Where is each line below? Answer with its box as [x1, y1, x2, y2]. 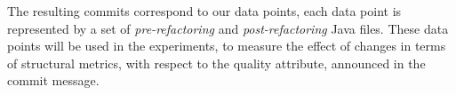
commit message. [7, 71, 100, 90]
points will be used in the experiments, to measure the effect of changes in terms [7, 36, 446, 55]
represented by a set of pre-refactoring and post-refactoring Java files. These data [7, 19, 449, 37]
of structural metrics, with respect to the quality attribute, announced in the [7, 53, 426, 72]
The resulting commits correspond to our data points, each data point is [7, 2, 402, 20]
